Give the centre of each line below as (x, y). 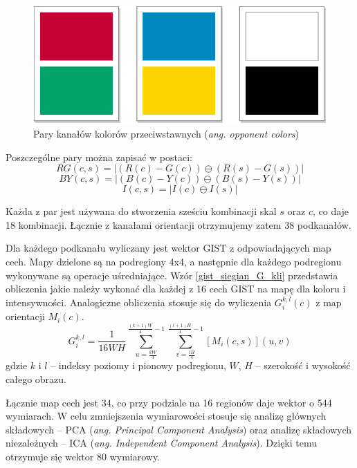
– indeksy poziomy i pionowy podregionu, (138, 365)
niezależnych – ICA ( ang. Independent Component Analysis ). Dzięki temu (162, 443)
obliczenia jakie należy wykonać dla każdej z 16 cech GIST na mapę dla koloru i (176, 289)
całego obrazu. (36, 379)
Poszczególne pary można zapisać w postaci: (99, 157)
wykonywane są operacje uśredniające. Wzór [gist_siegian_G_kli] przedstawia (172, 275)
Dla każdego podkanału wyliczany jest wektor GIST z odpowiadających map (168, 248)
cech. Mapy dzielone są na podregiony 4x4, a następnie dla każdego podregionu (174, 261)
